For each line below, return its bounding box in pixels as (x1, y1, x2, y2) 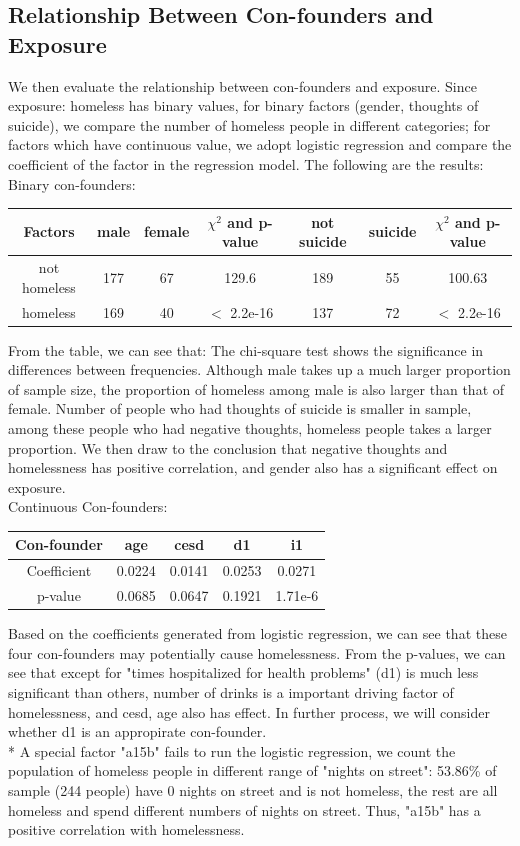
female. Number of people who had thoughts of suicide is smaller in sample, (8, 398, 472, 419)
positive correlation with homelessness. (8, 819, 245, 840)
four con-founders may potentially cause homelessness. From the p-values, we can (8, 642, 506, 663)
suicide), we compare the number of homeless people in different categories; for (8, 114, 491, 135)
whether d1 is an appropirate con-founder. (8, 721, 267, 742)
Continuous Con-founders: (8, 496, 168, 517)
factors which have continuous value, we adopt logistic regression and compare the (8, 134, 512, 155)
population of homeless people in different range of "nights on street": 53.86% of (8, 760, 497, 781)
